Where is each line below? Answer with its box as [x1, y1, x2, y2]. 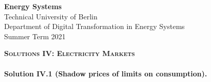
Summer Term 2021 [4, 31, 66, 41]
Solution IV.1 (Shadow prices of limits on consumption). [4, 68, 207, 78]
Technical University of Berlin [4, 11, 98, 21]
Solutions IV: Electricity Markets [4, 48, 135, 59]
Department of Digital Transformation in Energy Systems [4, 21, 185, 32]
